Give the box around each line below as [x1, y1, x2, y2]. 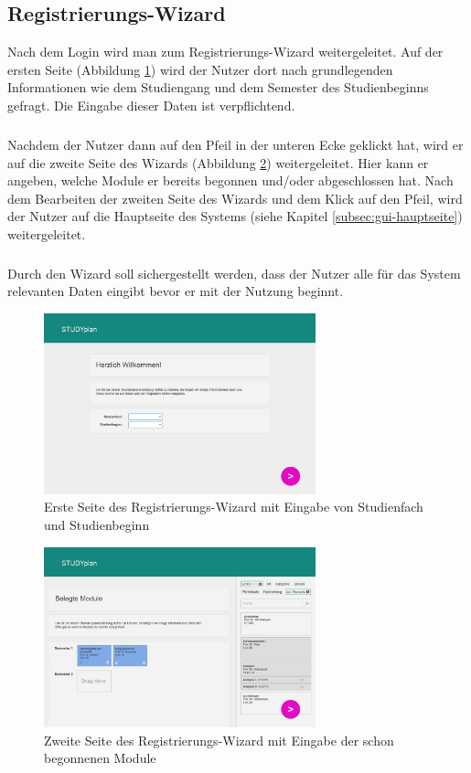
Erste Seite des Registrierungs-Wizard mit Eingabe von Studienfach [44, 497, 423, 516]
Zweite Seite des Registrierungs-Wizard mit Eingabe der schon [44, 730, 394, 749]
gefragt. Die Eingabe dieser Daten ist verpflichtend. [7, 95, 295, 114]
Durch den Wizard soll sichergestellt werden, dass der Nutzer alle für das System [7, 263, 461, 282]
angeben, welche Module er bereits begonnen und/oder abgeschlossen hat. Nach [7, 171, 454, 190]
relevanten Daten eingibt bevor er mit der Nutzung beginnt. [7, 281, 344, 301]
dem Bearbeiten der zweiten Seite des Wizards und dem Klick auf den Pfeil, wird [7, 188, 463, 207]
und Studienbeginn [44, 514, 150, 534]
